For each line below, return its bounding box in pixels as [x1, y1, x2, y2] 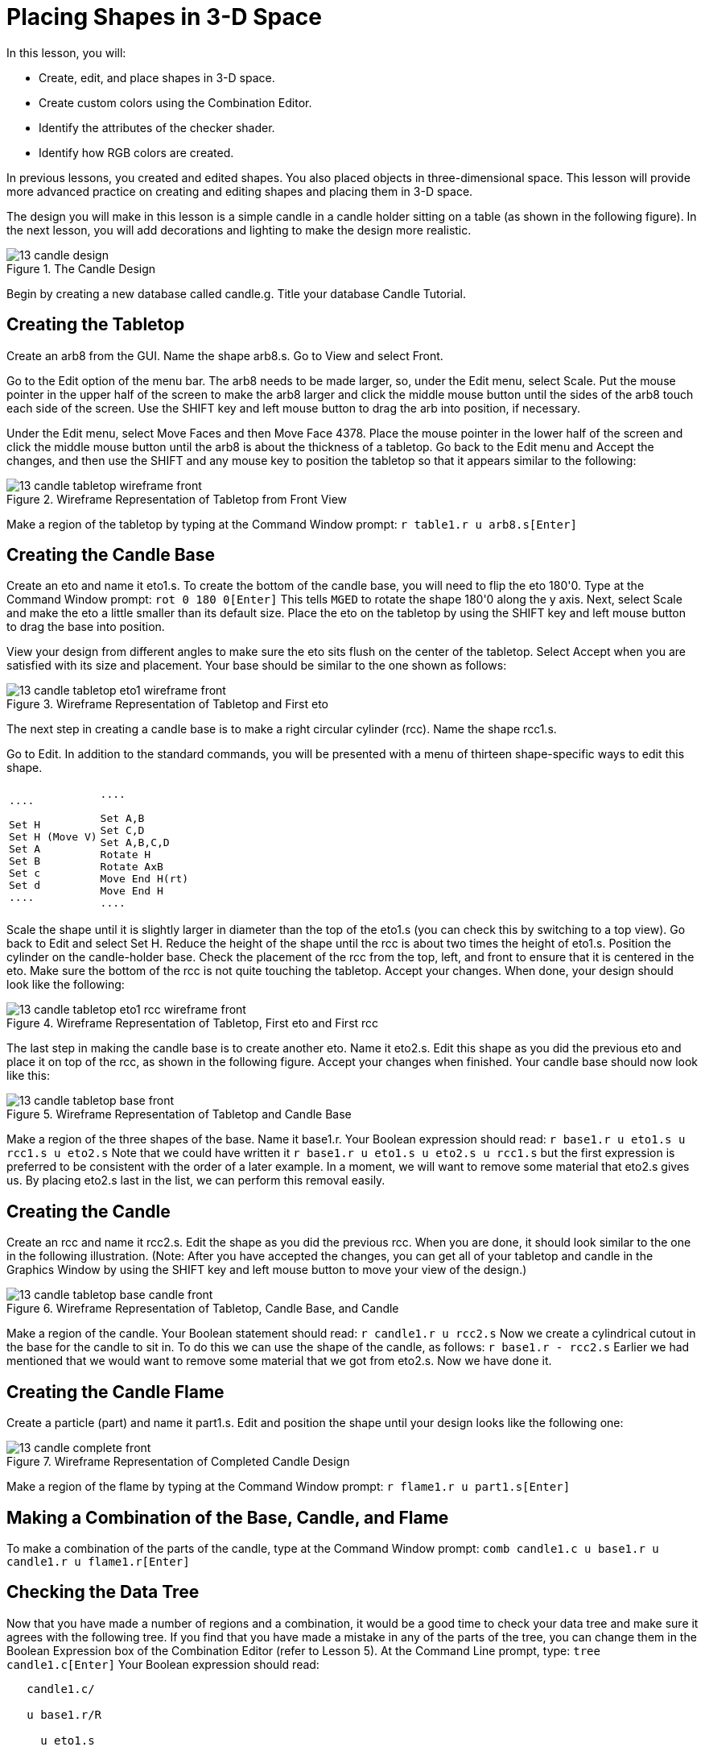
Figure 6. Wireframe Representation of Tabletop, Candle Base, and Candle [6, 1301, 399, 1316]
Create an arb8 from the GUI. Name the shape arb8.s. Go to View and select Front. [6, 348, 443, 363]
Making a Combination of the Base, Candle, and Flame [6, 1507, 449, 1528]
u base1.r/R [27, 1707, 102, 1721]
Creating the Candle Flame [6, 1381, 225, 1402]
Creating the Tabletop [6, 314, 185, 335]
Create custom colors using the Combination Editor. [39, 95, 312, 110]
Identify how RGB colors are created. [39, 145, 234, 160]
